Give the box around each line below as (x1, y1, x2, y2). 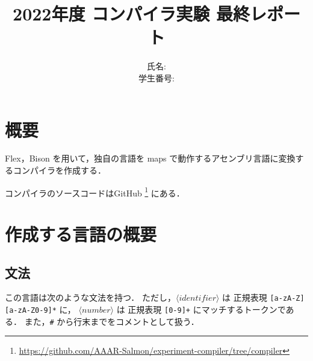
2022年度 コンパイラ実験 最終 (13, 1, 250, 26)
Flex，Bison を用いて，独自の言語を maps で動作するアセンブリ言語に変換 (5, 152, 296, 165)
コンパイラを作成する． (13, 164, 106, 177)
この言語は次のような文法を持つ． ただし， (5, 291, 176, 304)
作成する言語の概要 (5, 222, 157, 246)
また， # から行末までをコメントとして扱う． (24, 315, 199, 327)
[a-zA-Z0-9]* (5, 306, 57, 315)
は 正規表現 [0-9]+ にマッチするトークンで (116, 303, 286, 316)
